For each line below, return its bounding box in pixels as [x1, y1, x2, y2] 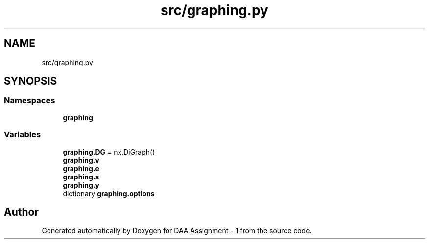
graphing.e [63, 164, 99, 173]
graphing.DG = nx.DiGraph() [63, 147, 155, 156]
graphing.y [63, 180, 99, 189]
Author [4, 205, 39, 218]
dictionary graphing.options [63, 189, 155, 198]
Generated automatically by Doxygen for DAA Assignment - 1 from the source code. [42, 226, 312, 235]
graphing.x [63, 172, 99, 181]
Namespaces [4, 95, 55, 106]
